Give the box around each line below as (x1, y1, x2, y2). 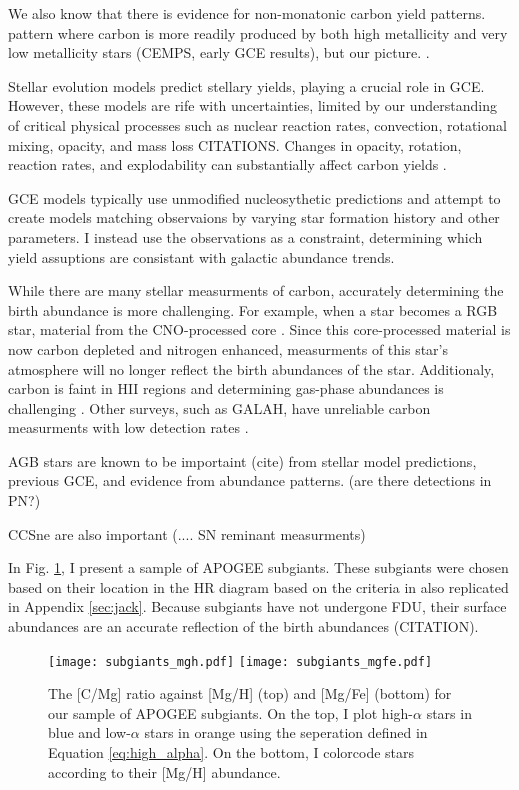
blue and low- (48, 722, 131, 743)
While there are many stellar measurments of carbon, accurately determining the (8, 280, 504, 301)
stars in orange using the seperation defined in (144, 722, 428, 743)
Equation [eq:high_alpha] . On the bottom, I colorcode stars (48, 742, 415, 763)
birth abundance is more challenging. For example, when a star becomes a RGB (8, 299, 498, 320)
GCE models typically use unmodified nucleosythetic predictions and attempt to (8, 187, 501, 208)
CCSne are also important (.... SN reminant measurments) (8, 523, 366, 544)
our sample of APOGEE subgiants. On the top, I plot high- (48, 702, 413, 723)
